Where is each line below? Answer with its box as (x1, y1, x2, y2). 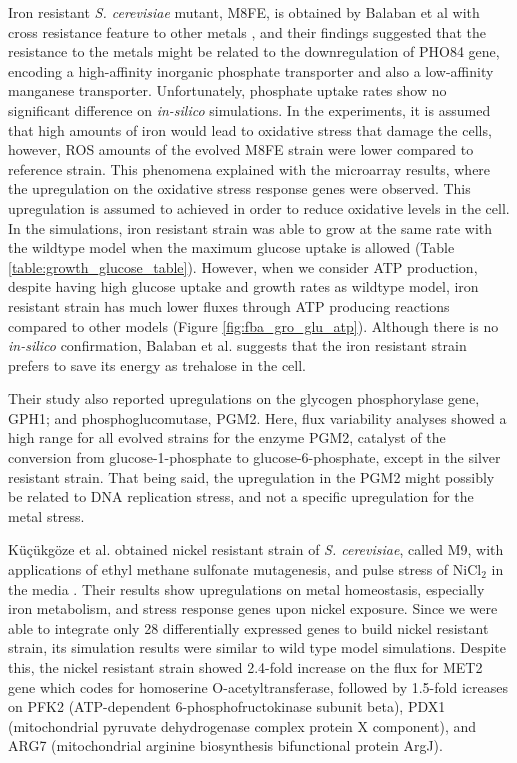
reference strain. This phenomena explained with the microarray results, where (8, 158, 491, 179)
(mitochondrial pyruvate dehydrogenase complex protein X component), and (8, 715, 477, 736)
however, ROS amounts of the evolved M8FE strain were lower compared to (8, 139, 474, 160)
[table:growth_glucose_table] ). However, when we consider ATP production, (8, 256, 478, 277)
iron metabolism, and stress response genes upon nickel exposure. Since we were (8, 598, 498, 619)
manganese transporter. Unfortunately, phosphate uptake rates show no (8, 80, 447, 101)
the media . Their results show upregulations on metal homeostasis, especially (8, 578, 485, 599)
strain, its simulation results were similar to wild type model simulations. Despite (8, 637, 507, 658)
